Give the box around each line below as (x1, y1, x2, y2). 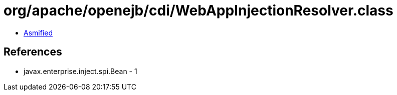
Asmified (24, 28, 53, 37)
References (4, 45, 62, 58)
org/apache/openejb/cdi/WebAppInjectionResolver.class (4, 2, 393, 19)
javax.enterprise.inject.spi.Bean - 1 (24, 66, 137, 75)
